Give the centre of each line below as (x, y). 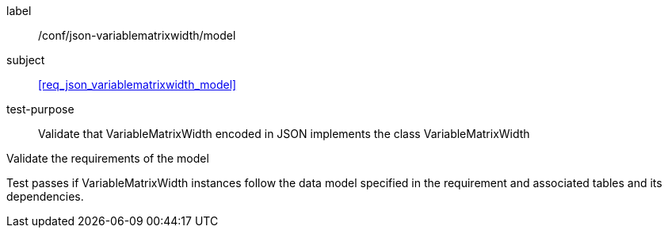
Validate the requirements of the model (108, 158)
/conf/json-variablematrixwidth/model (137, 35)
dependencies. (45, 196)
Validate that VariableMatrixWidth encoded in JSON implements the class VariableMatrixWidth (284, 134)
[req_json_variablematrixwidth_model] (137, 84)
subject (26, 60)
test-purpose (40, 109)
